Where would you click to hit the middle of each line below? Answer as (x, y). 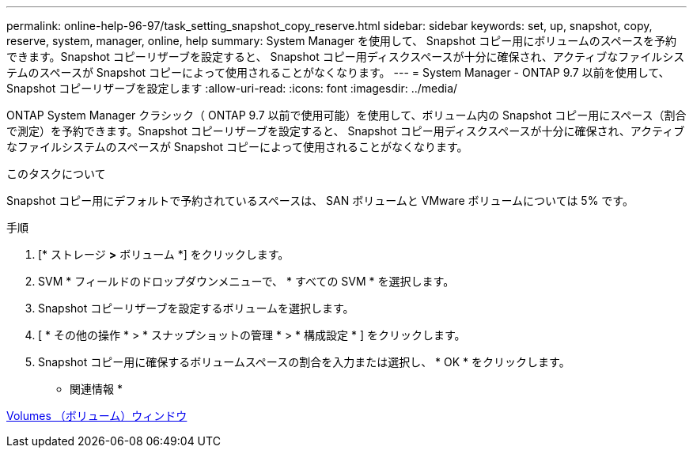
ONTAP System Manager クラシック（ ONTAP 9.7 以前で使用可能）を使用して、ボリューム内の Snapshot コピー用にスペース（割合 (346, 115)
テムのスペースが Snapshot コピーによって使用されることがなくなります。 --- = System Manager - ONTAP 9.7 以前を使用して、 (338, 72)
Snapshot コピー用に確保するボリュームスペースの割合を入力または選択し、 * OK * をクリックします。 (304, 362)
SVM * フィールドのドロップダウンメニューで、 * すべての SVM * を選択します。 (246, 281)
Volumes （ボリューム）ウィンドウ (97, 416)
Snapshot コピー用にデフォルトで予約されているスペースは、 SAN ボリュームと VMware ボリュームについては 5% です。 (320, 201)
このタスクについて (56, 174)
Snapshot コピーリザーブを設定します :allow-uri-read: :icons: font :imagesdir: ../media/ (232, 88)
